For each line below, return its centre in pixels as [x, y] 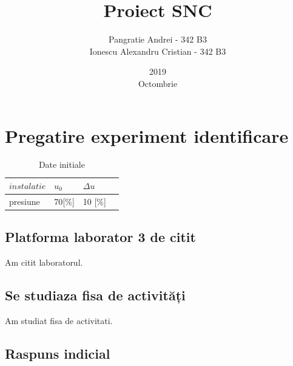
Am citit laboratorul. [44, 262]
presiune [25, 201]
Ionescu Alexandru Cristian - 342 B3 [158, 51]
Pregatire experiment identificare [147, 135]
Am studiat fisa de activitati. [59, 320]
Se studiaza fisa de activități [95, 295]
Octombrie [158, 83]
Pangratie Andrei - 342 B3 [158, 39]
